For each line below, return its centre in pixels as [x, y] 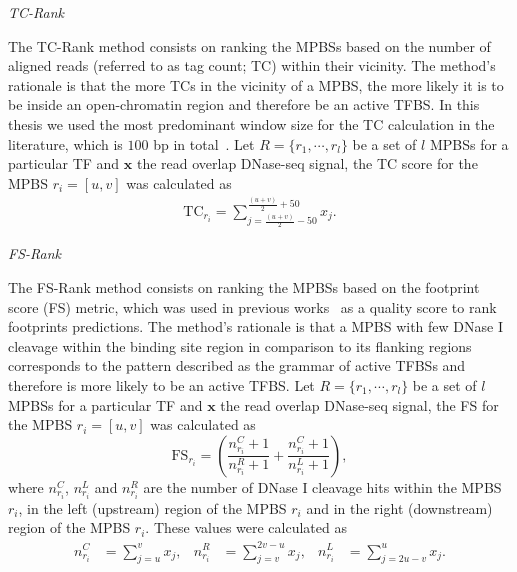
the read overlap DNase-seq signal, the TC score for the [307, 163]
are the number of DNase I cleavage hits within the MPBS [322, 486]
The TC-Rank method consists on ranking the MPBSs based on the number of [249, 45]
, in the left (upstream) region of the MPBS [152, 507]
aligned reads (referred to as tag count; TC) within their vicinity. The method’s [252, 65]
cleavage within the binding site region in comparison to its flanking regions [240, 345]
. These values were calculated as [246, 527]
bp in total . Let [204, 143]
